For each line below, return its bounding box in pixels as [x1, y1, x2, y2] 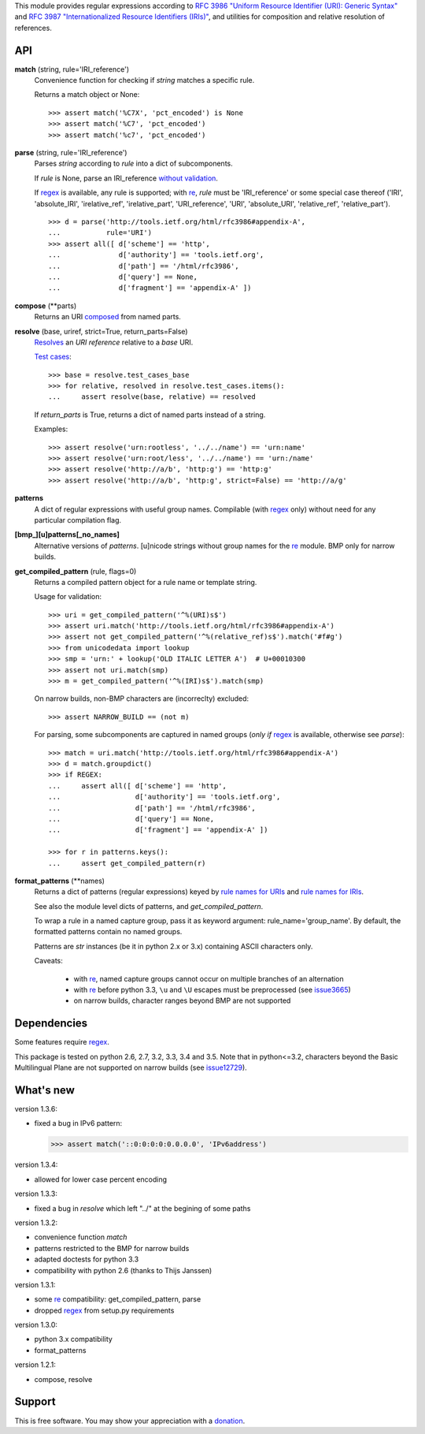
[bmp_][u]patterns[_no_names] [14, 530, 120, 539]
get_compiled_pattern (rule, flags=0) [14, 566, 137, 575]
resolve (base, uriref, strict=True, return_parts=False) [14, 326, 188, 336]
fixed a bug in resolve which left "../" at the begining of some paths [34, 1203, 251, 1213]
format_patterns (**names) [14, 876, 105, 885]
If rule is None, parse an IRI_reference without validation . [34, 173, 218, 183]
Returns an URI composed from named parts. [34, 312, 181, 322]
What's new [14, 1083, 75, 1097]
